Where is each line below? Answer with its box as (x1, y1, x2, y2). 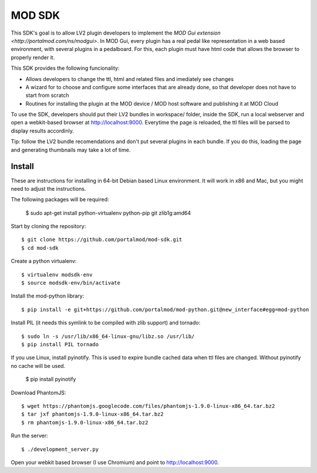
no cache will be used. (11, 362, 66, 369)
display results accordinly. (11, 127, 75, 134)
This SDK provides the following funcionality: (11, 65, 120, 72)
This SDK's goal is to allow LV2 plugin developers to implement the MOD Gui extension (11, 29, 221, 36)
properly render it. (11, 53, 55, 61)
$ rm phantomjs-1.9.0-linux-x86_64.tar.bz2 (21, 419, 149, 425)
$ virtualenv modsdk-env (21, 271, 93, 278)
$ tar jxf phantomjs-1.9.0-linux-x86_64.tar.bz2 (21, 411, 164, 418)
